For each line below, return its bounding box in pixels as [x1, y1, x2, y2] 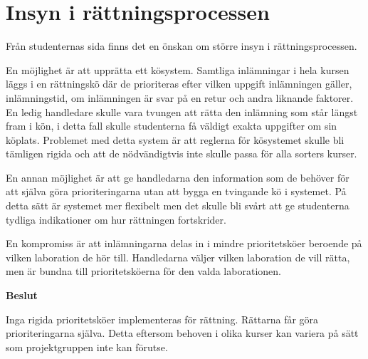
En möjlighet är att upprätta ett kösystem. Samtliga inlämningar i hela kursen [6, 62, 349, 77]
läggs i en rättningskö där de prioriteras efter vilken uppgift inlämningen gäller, [6, 76, 352, 91]
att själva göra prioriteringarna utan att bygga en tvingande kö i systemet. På [6, 184, 347, 199]
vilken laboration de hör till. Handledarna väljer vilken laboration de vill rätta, [6, 249, 350, 264]
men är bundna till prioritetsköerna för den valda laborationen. [6, 264, 281, 279]
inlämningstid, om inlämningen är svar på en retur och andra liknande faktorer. [6, 90, 354, 105]
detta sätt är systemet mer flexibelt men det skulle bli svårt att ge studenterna [6, 198, 349, 213]
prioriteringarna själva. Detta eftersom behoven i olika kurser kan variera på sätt [6, 326, 359, 340]
